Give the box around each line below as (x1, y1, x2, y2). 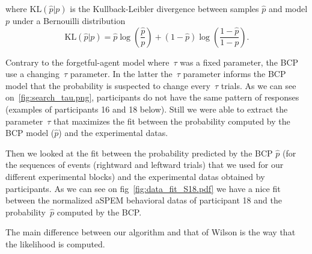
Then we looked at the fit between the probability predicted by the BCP (5, 146, 273, 159)
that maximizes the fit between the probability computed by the (54, 114, 290, 127)
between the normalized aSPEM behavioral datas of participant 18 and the (5, 194, 282, 206)
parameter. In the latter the (70, 67, 173, 80)
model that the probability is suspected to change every (5, 79, 210, 91)
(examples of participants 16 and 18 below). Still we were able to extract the (5, 102, 288, 115)
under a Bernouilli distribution (12, 14, 126, 26)
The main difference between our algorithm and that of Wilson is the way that (5, 226, 296, 238)
